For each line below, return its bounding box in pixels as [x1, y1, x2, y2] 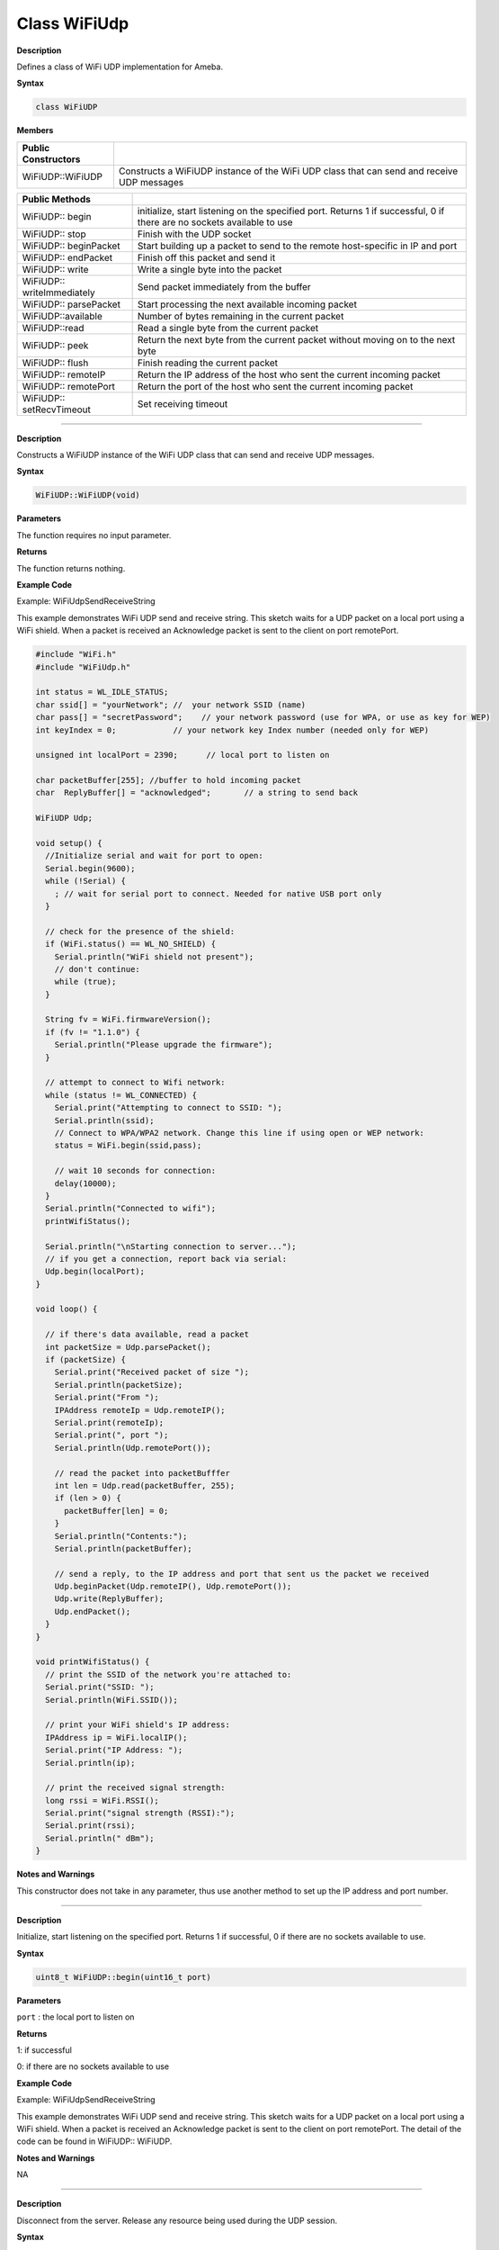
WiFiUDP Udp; [35, 813, 94, 823]
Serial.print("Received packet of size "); [54, 1367, 249, 1377]
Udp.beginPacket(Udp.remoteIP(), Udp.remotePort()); [54, 1581, 292, 1592]
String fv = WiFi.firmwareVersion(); [45, 1014, 211, 1025]
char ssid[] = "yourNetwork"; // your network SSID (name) [35, 699, 307, 710]
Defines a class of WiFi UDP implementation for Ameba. [16, 61, 224, 72]
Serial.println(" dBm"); [45, 1832, 155, 1843]
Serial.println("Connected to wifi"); [45, 1203, 216, 1214]
